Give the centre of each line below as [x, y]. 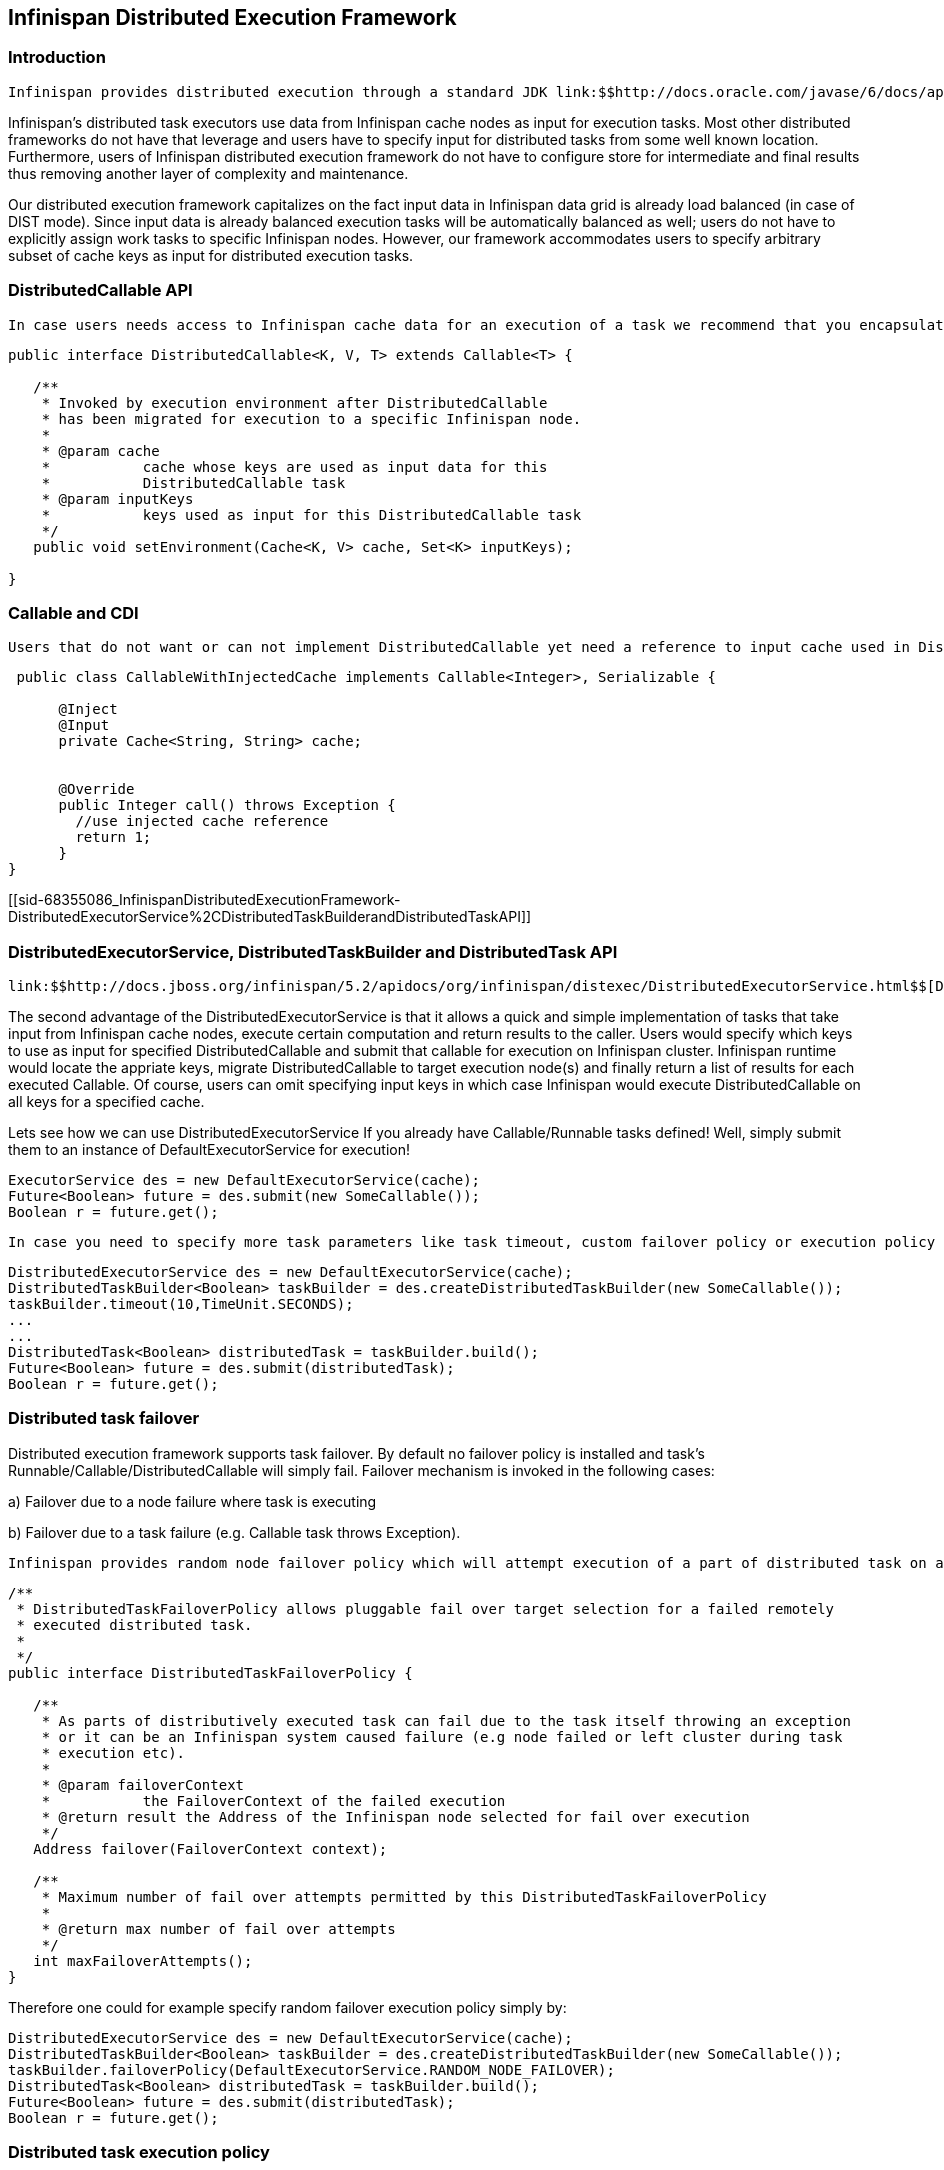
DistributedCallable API [100, 290]
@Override [96, 789]
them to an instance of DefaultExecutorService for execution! [209, 1150]
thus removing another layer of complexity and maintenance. [208, 173]
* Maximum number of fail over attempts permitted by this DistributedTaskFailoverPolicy [404, 1896]
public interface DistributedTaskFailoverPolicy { [210, 1672]
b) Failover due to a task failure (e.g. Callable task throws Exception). [234, 1532]
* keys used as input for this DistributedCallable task [311, 514]
